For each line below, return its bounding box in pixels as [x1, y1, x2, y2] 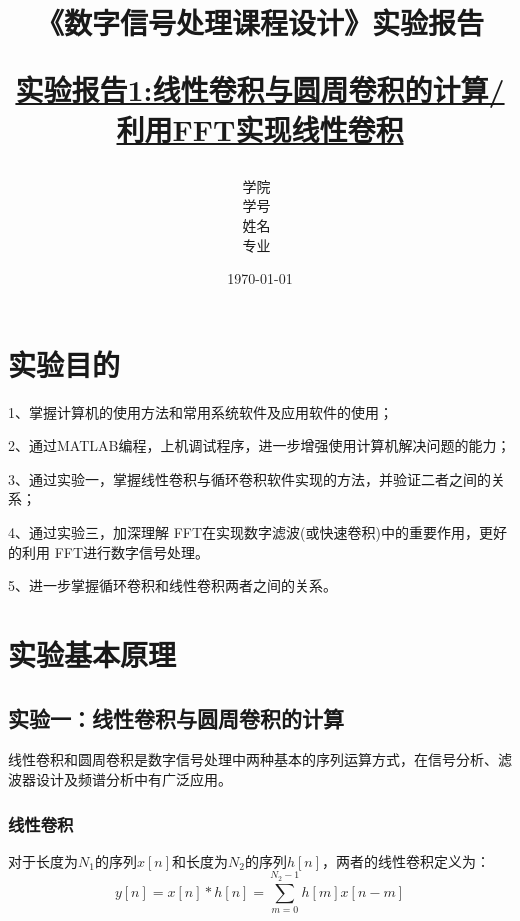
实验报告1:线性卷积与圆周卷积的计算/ [15, 69, 505, 110]
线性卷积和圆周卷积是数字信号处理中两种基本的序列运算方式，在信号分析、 [8, 749, 498, 770]
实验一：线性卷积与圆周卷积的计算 [8, 702, 344, 733]
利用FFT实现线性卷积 [116, 108, 404, 149]
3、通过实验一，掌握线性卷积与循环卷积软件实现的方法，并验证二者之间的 [8, 468, 491, 489]
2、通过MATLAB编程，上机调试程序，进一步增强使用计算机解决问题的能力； [8, 435, 511, 456]
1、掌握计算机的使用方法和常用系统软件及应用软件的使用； [8, 401, 393, 422]
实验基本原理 [8, 634, 177, 674]
